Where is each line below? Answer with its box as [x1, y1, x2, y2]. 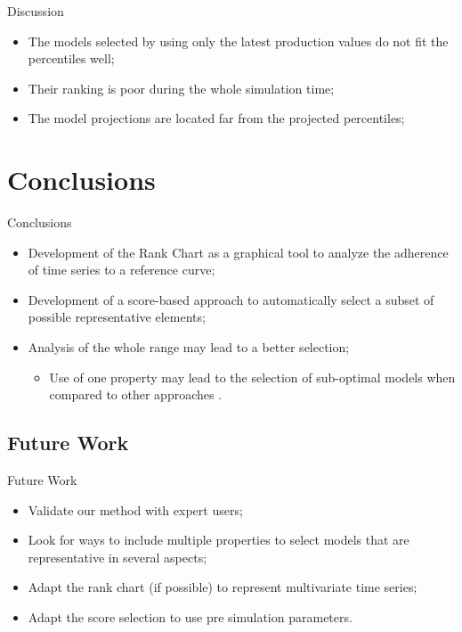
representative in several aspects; [28, 547, 207, 566]
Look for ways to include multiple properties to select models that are [28, 530, 409, 549]
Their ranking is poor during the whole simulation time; [28, 78, 335, 97]
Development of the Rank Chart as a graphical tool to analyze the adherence [28, 242, 449, 261]
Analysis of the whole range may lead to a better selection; [28, 338, 350, 357]
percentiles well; [28, 49, 115, 68]
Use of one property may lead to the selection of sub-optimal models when [49, 367, 456, 386]
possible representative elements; [28, 308, 206, 326]
